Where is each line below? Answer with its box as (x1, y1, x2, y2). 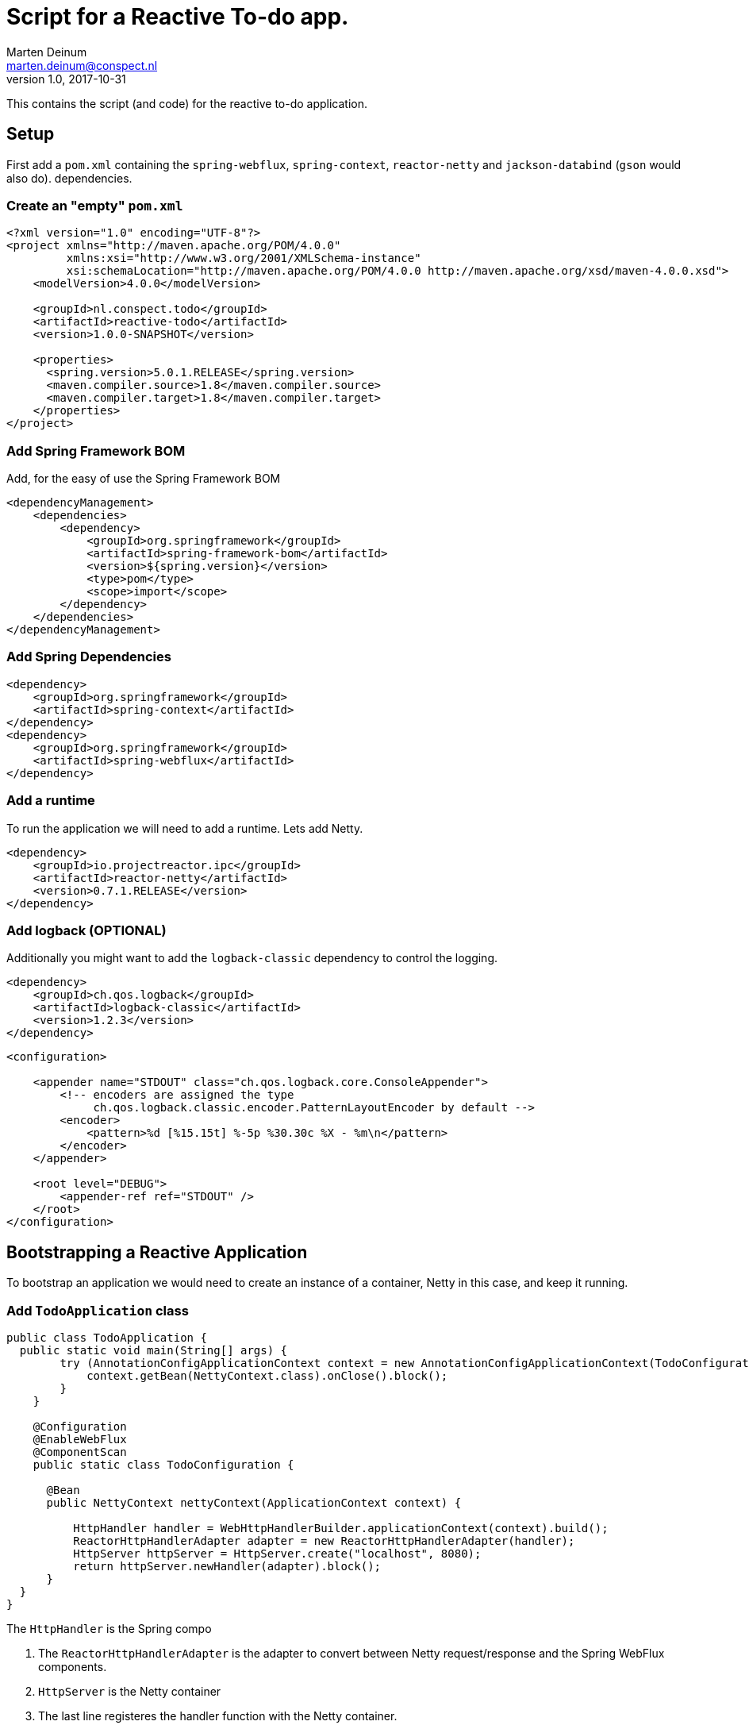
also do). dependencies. (6, 171, 133, 185)
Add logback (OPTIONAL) (6, 922, 167, 938)
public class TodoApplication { (6, 1330, 207, 1344)
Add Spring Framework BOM (6, 442, 186, 459)
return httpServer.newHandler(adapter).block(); (73, 1559, 382, 1573)
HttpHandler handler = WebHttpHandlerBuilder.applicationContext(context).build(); (73, 1521, 609, 1535)
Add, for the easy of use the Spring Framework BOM (6, 472, 281, 486)
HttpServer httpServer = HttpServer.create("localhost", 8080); (73, 1546, 482, 1560)
